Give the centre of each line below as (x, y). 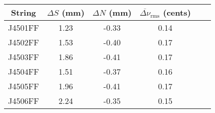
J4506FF (24, 101)
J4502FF (24, 42)
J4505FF (24, 86)
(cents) (177, 12)
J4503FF (24, 57)
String (23, 12)
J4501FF (24, 27)
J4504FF (24, 71)
